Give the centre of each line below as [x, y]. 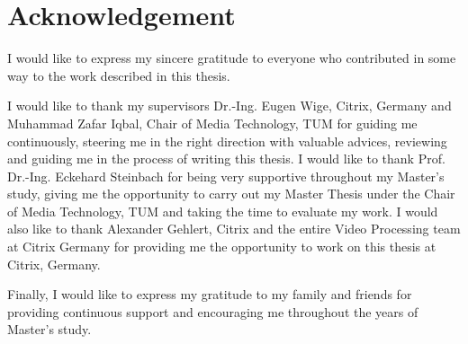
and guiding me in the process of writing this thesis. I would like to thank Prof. [226, 159]
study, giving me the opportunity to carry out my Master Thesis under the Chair [231, 194]
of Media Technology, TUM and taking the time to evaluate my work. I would [223, 211]
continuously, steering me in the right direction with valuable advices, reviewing [227, 141]
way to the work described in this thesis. [119, 75]
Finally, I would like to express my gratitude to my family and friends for [210, 294]
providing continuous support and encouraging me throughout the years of [213, 311]
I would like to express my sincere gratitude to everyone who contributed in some [232, 58]
